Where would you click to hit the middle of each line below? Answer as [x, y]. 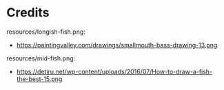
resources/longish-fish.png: [46, 32]
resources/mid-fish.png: [41, 58]
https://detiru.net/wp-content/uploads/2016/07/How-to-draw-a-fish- [114, 71]
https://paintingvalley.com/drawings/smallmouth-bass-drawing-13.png [117, 45]
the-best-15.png [39, 79]
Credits [28, 13]
